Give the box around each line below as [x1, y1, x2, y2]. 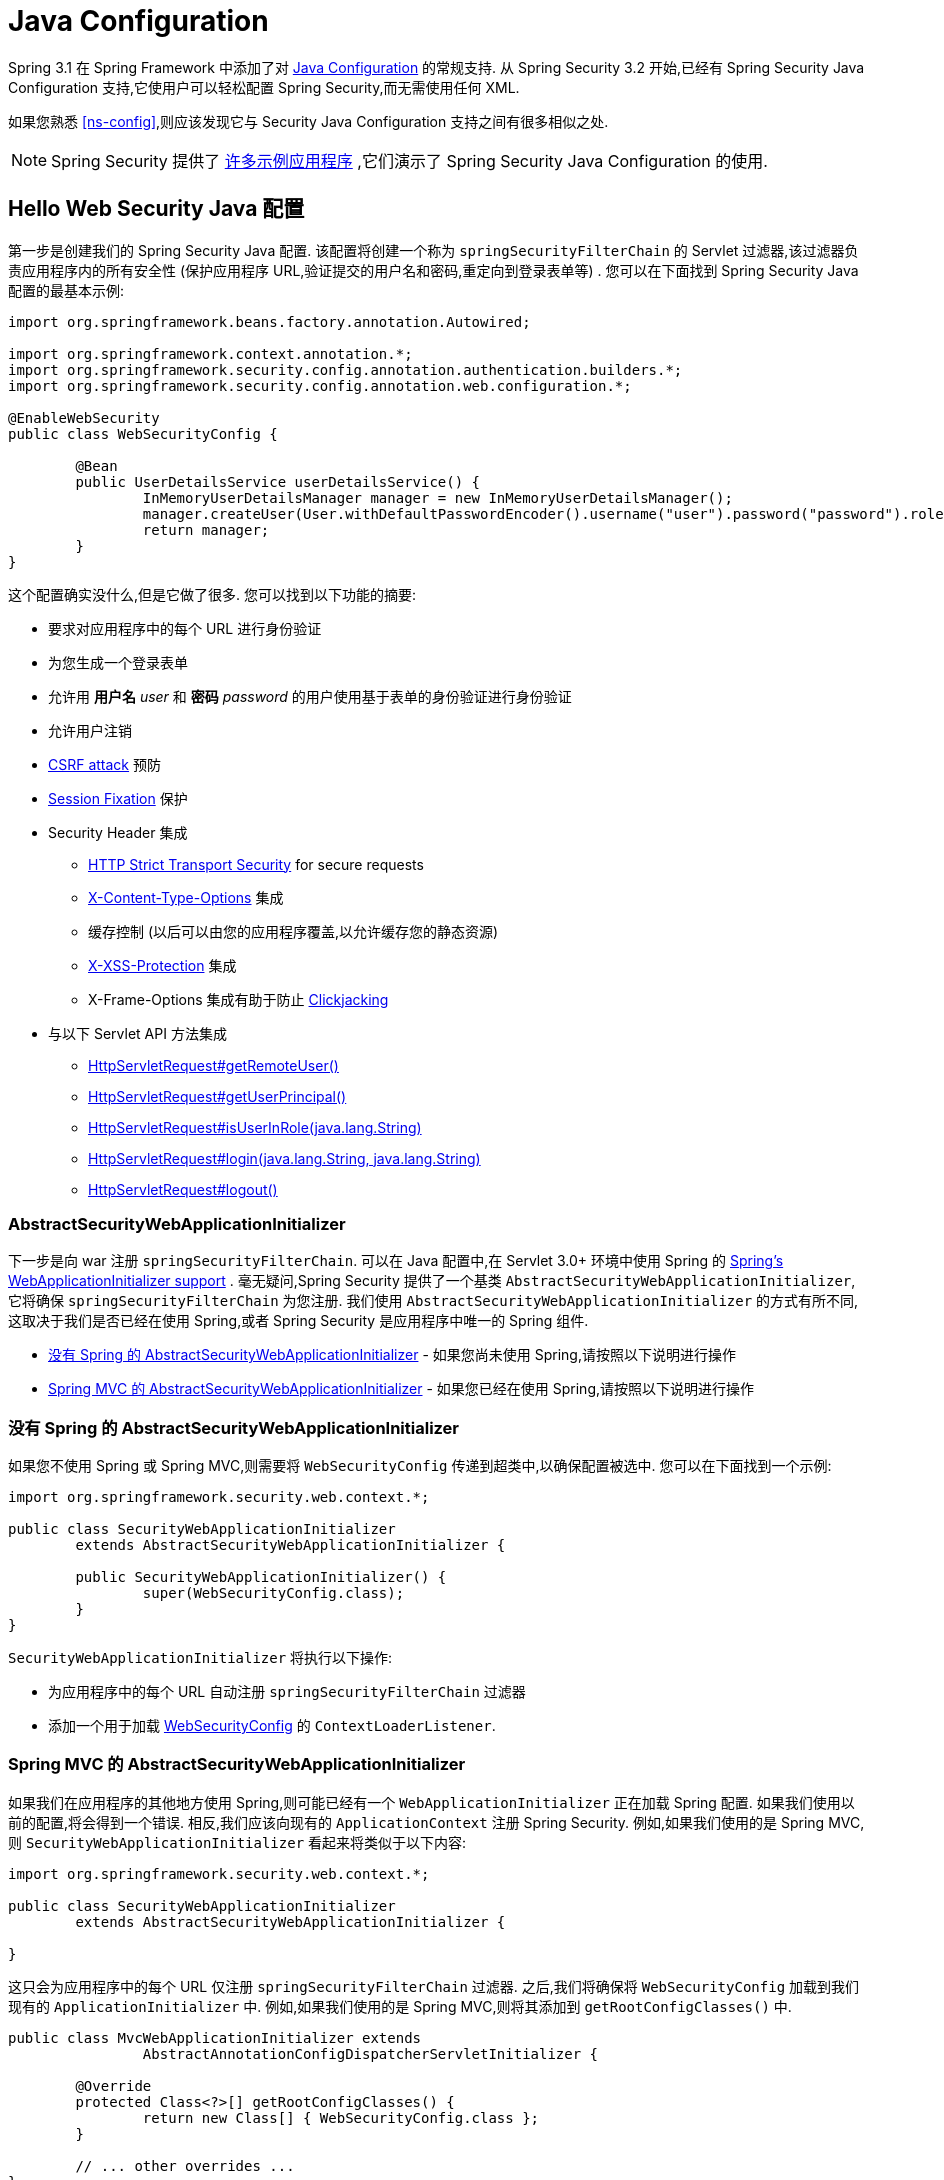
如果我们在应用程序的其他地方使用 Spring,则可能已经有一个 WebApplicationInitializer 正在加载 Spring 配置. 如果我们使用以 [8, 1793, 855, 1811]
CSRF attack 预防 [48, 755, 161, 773]
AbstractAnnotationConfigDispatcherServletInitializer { [142, 2045, 599, 2062]
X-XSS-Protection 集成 [88, 956, 237, 974]
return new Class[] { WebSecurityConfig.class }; [142, 2109, 540, 2126]
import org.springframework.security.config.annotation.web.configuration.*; [8, 377, 632, 394]
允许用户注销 [48, 721, 132, 739]
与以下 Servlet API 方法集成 [48, 1024, 227, 1042]
